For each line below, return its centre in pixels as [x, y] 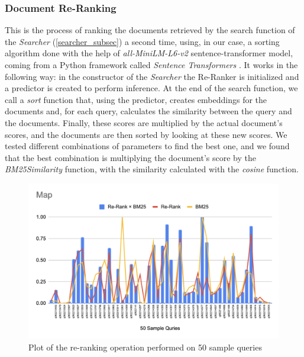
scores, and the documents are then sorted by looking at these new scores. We [146, 134]
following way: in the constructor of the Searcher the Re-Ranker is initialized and [152, 76]
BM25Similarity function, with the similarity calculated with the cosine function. [152, 169]
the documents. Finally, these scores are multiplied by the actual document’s [144, 122]
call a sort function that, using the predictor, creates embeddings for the [136, 99]
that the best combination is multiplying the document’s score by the [131, 157]
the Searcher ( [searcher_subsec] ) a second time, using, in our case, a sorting [142, 41]
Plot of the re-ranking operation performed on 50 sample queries [145, 347]
